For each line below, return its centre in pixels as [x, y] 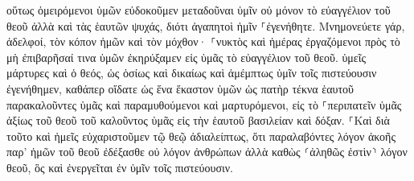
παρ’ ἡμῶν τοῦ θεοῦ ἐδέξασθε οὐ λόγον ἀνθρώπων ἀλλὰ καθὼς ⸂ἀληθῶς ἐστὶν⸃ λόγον [207, 152]
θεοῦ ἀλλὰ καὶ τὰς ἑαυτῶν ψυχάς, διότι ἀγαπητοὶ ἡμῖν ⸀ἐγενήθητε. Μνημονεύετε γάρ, [206, 25]
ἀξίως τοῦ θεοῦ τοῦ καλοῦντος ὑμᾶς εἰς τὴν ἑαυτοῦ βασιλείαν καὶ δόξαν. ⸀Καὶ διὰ [198, 120]
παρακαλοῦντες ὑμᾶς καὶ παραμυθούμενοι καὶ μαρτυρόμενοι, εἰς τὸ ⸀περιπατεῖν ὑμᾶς [204, 104]
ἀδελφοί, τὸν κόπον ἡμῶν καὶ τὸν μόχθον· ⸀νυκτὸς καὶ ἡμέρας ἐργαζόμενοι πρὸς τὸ [203, 41]
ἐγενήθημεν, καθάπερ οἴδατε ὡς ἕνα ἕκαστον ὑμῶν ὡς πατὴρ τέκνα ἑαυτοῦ [180, 88]
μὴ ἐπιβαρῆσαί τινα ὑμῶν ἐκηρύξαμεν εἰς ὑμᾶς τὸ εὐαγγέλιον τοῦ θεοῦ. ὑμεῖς [187, 57]
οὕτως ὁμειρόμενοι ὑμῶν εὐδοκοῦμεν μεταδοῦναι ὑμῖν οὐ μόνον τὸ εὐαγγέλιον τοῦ [199, 10]
